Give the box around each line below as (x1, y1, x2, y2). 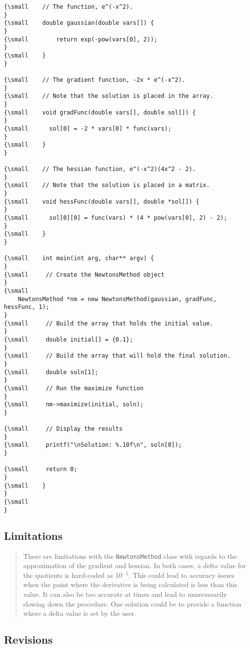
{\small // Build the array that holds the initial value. (4, 320, 213, 327)
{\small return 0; (4, 466, 77, 473)
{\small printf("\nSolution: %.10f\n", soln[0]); (4, 441, 182, 449)
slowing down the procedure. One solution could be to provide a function (23, 598, 241, 609)
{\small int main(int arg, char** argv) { (4, 255, 154, 262)
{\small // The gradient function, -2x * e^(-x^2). (4, 76, 186, 83)
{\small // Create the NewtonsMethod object (4, 271, 165, 278)
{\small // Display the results (4, 425, 123, 433)
